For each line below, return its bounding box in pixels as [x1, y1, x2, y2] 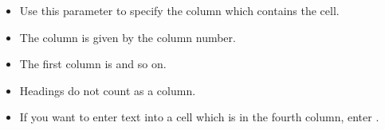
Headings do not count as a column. [19, 82, 196, 98]
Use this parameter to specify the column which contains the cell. [19, 2, 340, 18]
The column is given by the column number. [19, 29, 236, 45]
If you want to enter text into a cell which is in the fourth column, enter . [19, 109, 379, 125]
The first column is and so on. [19, 55, 167, 72]
